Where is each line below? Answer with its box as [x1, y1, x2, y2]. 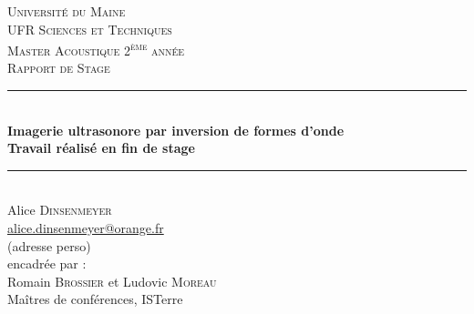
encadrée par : [7, 254, 87, 273]
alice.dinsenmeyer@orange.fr [7, 218, 164, 237]
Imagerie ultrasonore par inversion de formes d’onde [7, 120, 345, 139]
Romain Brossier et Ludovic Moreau [7, 271, 217, 290]
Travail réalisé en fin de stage [7, 138, 195, 157]
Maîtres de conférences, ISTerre [7, 289, 183, 309]
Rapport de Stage [7, 58, 110, 77]
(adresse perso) [7, 236, 91, 255]
